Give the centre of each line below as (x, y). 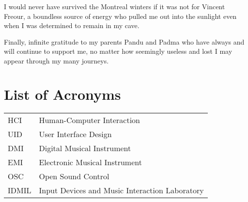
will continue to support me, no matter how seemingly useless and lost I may (118, 51)
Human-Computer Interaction (89, 120)
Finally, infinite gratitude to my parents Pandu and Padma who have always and (124, 41)
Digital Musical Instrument (85, 148)
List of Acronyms (62, 94)
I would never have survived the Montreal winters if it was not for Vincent (115, 6)
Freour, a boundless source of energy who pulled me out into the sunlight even (120, 16)
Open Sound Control (74, 176)
